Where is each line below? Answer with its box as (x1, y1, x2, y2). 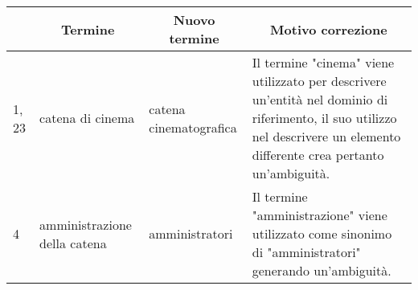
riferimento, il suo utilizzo (252, 108, 397, 127)
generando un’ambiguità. (252, 261, 391, 280)
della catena (39, 233, 107, 252)
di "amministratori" (252, 243, 361, 261)
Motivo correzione (270, 19, 387, 39)
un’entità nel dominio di (252, 90, 388, 108)
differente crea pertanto (252, 145, 384, 164)
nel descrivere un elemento (252, 127, 401, 145)
